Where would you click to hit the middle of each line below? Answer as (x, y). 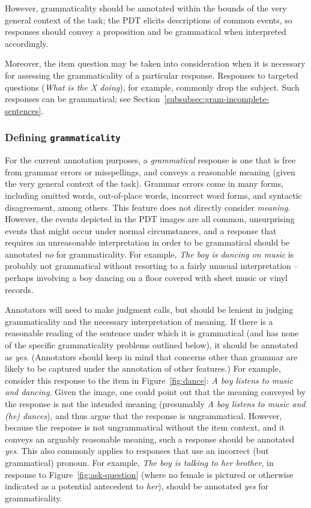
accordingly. (27, 43)
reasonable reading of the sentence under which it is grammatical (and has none (152, 333)
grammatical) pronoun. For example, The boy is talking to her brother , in (139, 462)
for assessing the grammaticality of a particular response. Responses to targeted (152, 75)
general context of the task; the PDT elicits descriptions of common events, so (149, 20)
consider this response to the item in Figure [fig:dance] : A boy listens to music (149, 380)
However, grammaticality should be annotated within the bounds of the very (146, 8)
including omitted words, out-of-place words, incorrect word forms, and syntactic (153, 195)
